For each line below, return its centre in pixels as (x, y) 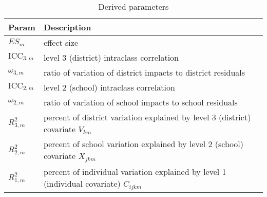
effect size (61, 42)
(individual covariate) (82, 183)
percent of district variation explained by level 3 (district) (147, 117)
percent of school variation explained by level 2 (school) (144, 144)
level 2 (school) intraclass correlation (109, 87)
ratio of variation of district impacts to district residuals (144, 72)
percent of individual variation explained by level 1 (135, 171)
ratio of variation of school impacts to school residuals (140, 102)
